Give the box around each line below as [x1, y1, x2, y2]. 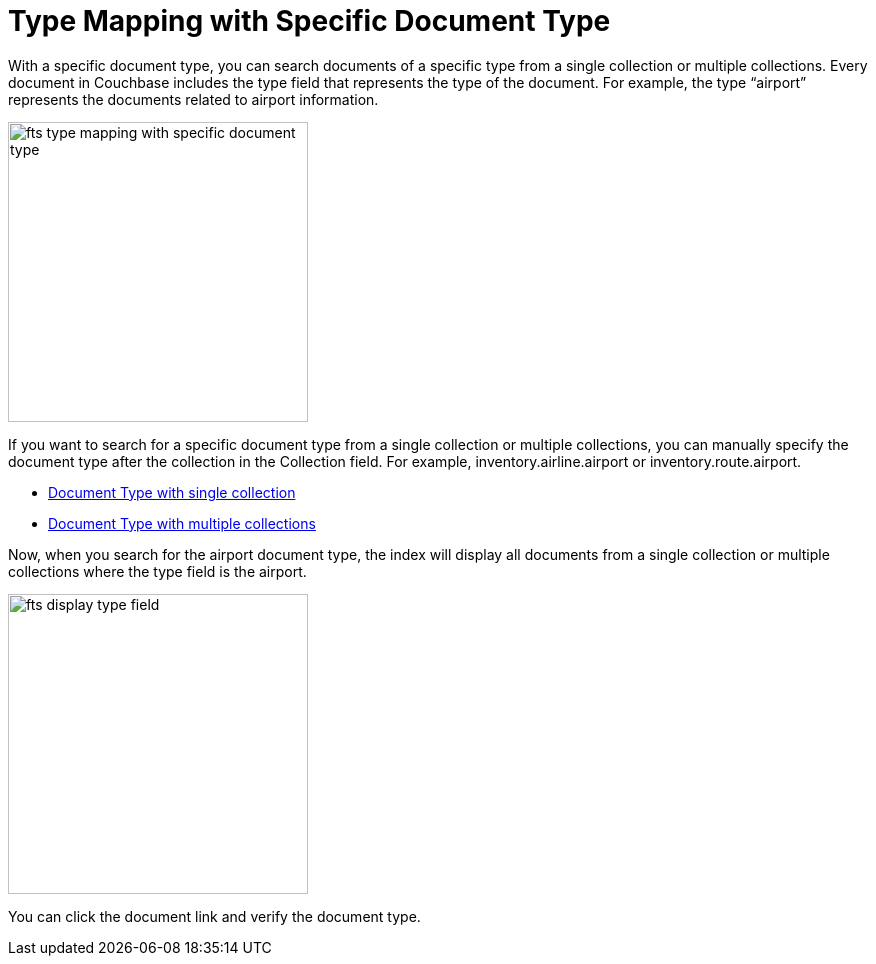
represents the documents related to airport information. [8, 90, 379, 108]
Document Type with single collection [48, 483, 296, 501]
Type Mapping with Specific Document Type [8, 4, 611, 38]
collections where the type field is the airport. [8, 562, 307, 580]
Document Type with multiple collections [48, 514, 316, 532]
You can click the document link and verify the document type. [8, 907, 421, 925]
